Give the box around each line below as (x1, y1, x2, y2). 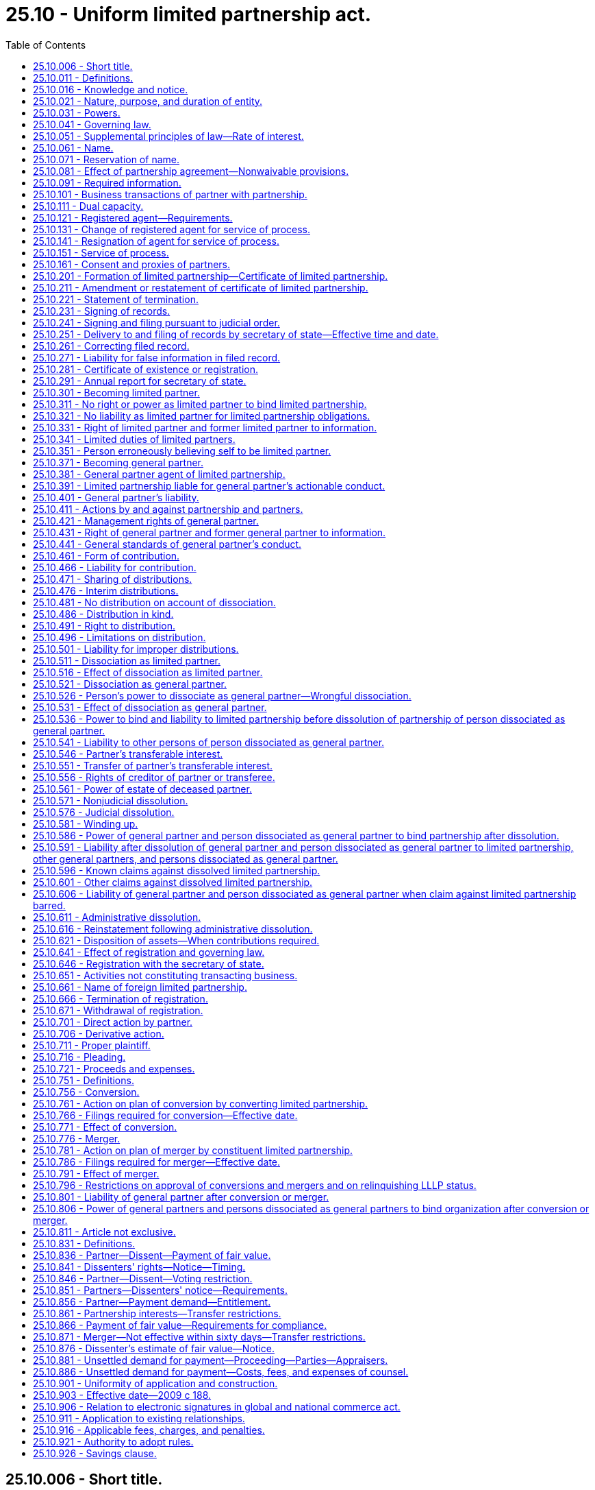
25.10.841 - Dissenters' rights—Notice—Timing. (33, 1260, 246, 1273)
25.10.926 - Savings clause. (33, 1447, 157, 1459)
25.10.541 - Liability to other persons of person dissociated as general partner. (33, 736, 385, 748)
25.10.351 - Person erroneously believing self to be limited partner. (33, 444, 331, 457)
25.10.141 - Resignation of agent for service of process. (33, 235, 279, 247)
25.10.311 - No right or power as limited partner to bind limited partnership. (33, 398, 367, 410)
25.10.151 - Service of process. (33, 246, 169, 259)
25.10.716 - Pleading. (33, 1050, 126, 1063)
